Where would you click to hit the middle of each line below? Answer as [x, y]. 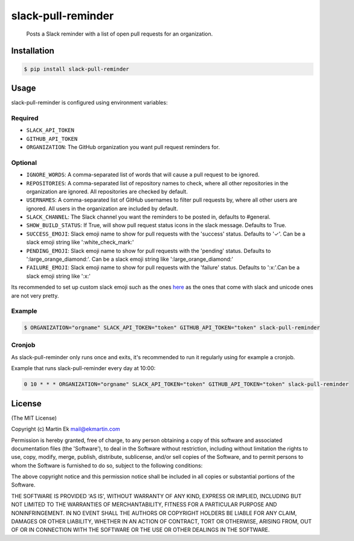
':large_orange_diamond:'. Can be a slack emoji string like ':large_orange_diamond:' [130, 259]
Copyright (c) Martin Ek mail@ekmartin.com [66, 429]
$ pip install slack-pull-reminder [76, 69]
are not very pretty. [35, 295]
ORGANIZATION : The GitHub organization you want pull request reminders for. [123, 147]
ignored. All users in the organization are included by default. [102, 208]
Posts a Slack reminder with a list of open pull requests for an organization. [120, 34]
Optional [24, 162]
